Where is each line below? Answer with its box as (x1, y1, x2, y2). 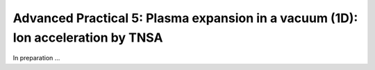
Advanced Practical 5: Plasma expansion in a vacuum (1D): (12, 10, 358, 26)
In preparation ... (12, 54, 60, 62)
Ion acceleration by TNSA (12, 30, 163, 45)
